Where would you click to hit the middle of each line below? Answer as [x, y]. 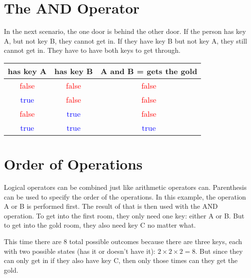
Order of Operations [73, 164]
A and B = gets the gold [149, 71]
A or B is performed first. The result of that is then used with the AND [111, 206]
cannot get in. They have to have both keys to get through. [92, 50]
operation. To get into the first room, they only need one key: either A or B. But [124, 215]
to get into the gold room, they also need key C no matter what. [100, 225]
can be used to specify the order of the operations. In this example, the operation [125, 196]
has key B [74, 71]
